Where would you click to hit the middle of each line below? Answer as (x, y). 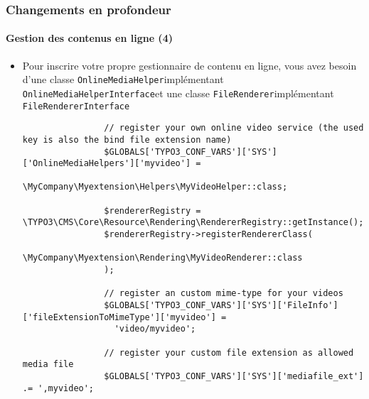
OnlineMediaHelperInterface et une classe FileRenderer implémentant (178, 93)
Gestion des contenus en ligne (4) (89, 38)
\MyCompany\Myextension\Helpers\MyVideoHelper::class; (155, 187)
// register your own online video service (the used (234, 128)
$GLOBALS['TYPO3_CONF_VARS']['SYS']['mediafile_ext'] (234, 376)
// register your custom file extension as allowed (229, 352)
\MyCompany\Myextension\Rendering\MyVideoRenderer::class (162, 258)
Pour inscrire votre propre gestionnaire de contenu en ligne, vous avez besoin (189, 65)
